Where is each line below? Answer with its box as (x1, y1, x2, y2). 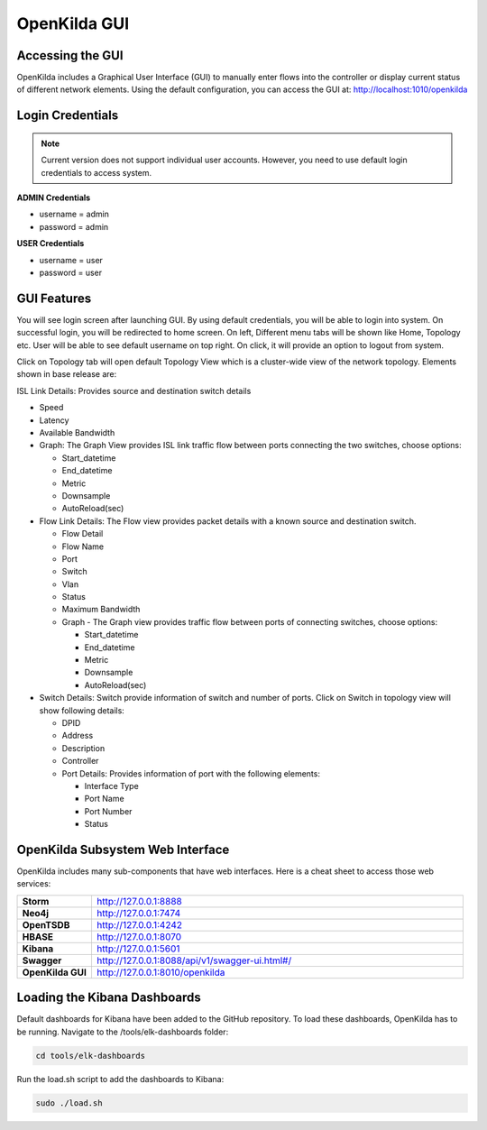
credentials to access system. (41, 167, 152, 178)
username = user (39, 254, 104, 265)
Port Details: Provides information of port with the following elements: (61, 767, 320, 779)
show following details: (39, 704, 125, 716)
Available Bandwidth (39, 427, 115, 438)
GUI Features (16, 290, 92, 306)
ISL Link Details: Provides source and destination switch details (16, 385, 252, 396)
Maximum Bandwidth (61, 604, 141, 615)
